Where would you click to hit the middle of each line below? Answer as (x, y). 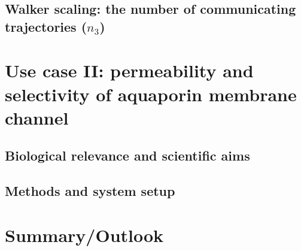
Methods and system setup (90, 191)
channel (37, 117)
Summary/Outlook (84, 235)
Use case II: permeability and (129, 70)
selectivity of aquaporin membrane (151, 94)
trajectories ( (46, 26)
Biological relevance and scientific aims (127, 155)
